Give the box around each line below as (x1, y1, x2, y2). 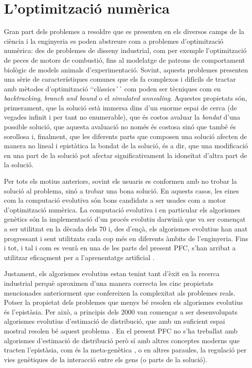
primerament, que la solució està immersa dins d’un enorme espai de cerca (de (4, 102, 237, 112)
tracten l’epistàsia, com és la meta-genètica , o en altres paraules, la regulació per (4, 345, 247, 355)
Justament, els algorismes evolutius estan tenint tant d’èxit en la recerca (4, 268, 220, 279)
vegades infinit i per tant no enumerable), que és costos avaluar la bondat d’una (4, 112, 240, 122)
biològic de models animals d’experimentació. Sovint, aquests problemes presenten (4, 64, 248, 74)
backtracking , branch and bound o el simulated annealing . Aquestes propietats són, (4, 93, 247, 103)
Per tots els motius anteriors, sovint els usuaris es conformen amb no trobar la (4, 176, 237, 186)
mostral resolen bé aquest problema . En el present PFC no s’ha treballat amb (4, 325, 238, 335)
